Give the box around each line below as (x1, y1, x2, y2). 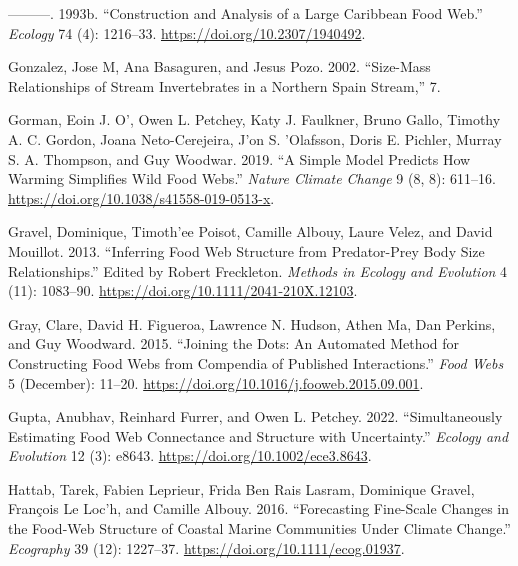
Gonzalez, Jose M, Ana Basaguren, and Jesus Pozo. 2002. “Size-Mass (8, 56, 431, 77)
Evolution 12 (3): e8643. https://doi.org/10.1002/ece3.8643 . (8, 445, 372, 466)
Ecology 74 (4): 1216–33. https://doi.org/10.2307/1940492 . (8, 22, 366, 43)
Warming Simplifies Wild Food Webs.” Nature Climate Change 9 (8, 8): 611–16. (8, 168, 496, 189)
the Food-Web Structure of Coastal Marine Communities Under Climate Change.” (8, 518, 511, 539)
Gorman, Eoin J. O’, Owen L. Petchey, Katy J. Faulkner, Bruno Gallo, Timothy (8, 109, 501, 130)
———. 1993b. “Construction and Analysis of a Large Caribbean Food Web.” (8, 3, 483, 23)
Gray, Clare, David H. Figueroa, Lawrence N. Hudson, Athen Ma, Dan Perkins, (8, 313, 496, 334)
